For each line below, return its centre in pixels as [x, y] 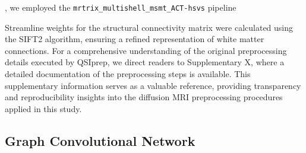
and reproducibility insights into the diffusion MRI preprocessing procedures [144, 97]
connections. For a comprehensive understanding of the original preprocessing [146, 50]
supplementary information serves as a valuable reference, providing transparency [153, 85]
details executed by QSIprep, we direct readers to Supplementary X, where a [145, 62]
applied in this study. [43, 108]
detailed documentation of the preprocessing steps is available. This [128, 74]
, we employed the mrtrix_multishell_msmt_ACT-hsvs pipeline [121, 7]
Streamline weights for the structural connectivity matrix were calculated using [149, 27]
